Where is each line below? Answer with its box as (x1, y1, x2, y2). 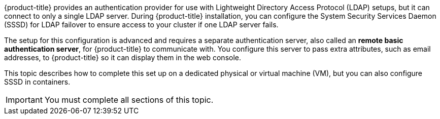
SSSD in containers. (4, 77, 71, 86)
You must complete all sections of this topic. (44, 95, 214, 105)
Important (6, 95, 43, 105)
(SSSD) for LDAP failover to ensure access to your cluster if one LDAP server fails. (4, 20, 279, 29)
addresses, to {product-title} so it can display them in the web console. (4, 53, 242, 62)
